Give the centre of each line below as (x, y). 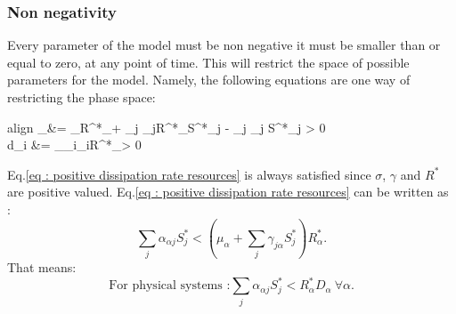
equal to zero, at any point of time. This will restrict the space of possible (208, 62)
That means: (42, 267)
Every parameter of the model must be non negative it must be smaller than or (224, 45)
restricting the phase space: (81, 97)
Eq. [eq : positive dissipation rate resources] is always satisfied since (189, 174)
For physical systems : (170, 286)
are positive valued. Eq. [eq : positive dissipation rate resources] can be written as (228, 192)
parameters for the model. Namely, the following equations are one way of (209, 80)
